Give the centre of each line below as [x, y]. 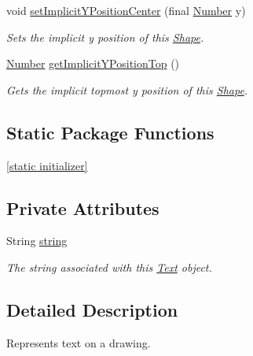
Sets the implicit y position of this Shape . [105, 37]
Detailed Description [92, 309]
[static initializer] [47, 165]
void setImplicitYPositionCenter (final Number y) [126, 10]
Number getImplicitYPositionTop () [93, 63]
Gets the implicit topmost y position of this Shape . [127, 89]
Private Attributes [83, 208]
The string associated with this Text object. [109, 267]
